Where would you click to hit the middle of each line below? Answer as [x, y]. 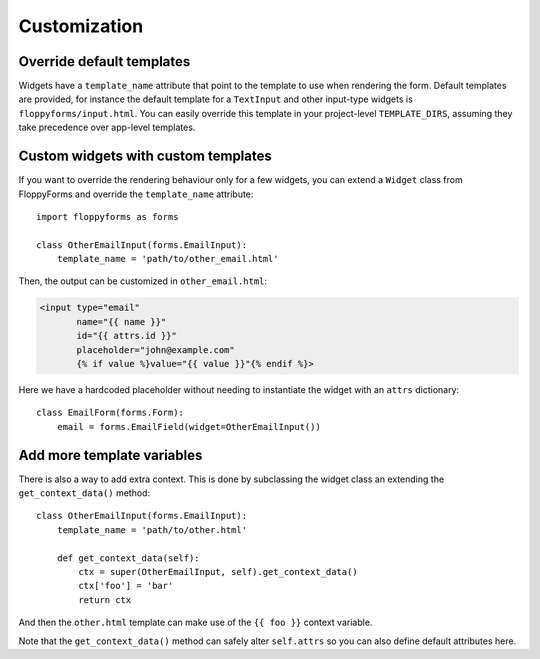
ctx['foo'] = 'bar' [126, 586]
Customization [81, 26]
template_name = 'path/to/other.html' [152, 529]
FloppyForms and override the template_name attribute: [136, 194]
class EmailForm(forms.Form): [110, 413]
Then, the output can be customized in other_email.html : [143, 281]
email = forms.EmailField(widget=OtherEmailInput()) [189, 426]
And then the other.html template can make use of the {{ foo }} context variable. [195, 622]
